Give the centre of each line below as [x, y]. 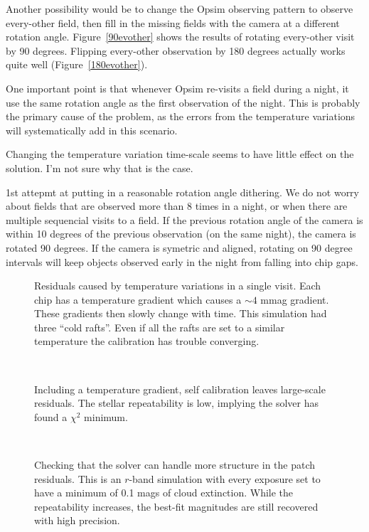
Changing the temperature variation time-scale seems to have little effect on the [180, 154]
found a [51, 416]
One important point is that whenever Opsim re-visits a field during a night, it [177, 88]
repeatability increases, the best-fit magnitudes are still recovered [176, 506]
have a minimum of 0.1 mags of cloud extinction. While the [164, 493]
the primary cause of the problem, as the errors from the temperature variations [181, 116]
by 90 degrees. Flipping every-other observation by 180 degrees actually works [176, 50]
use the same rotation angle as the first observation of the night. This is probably [183, 102]
